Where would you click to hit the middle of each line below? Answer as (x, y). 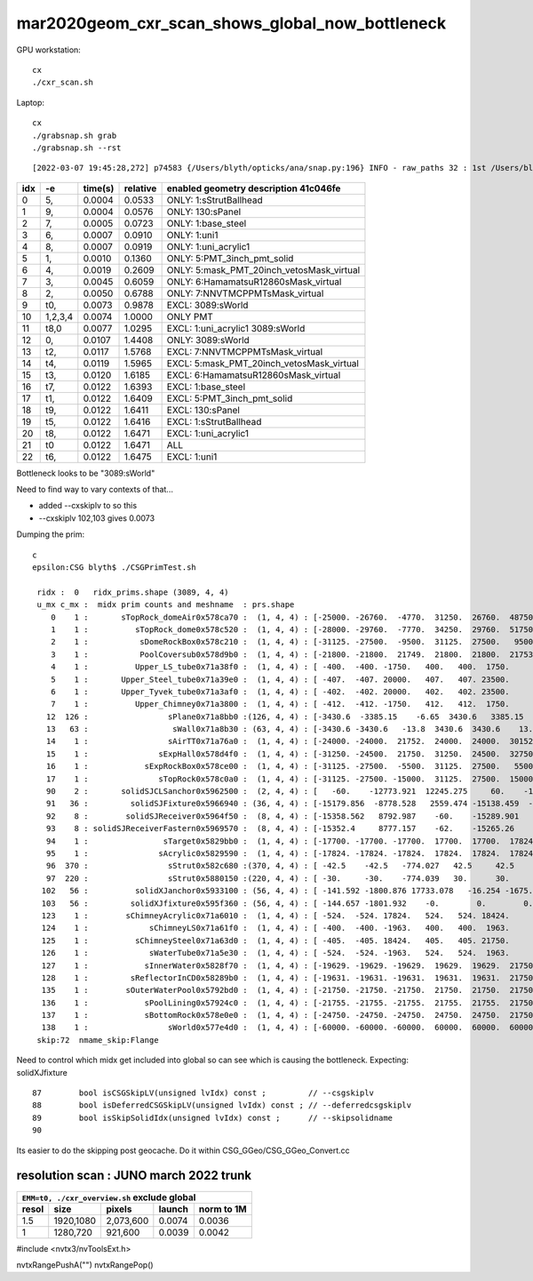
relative (140, 188)
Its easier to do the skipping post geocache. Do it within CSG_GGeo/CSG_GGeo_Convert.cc (183, 1150)
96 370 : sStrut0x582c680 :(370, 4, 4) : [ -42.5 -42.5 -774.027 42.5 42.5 (280, 866)
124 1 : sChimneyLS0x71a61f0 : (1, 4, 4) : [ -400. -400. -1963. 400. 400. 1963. (275, 928)
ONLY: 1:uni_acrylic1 (208, 246)
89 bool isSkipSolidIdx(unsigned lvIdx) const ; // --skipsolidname (213, 1117)
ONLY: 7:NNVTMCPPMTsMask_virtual (245, 293)
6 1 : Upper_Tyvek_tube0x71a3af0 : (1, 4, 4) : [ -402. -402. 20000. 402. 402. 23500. (280, 692)
